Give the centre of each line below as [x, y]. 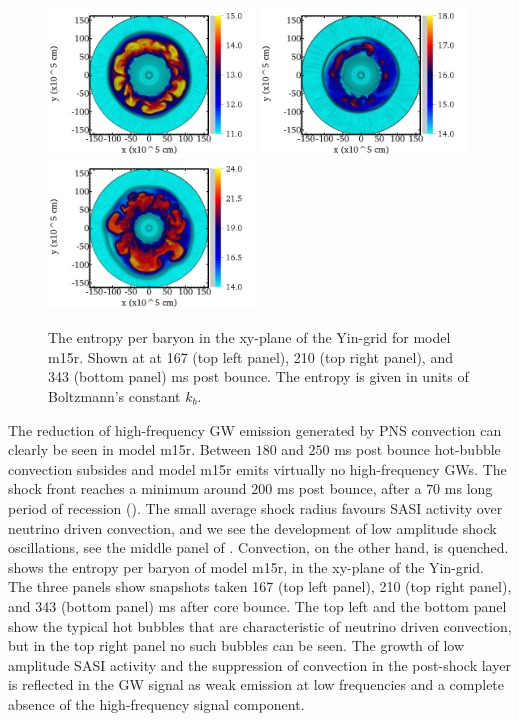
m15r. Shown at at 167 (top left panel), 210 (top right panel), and [250, 356]
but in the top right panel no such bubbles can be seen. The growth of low [236, 645]
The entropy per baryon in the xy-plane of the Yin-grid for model [249, 337]
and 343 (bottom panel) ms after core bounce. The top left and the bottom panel [257, 605]
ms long [468, 488]
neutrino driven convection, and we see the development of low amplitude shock [252, 527]
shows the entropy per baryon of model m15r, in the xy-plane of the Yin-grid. [246, 566]
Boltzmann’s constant [114, 395]
